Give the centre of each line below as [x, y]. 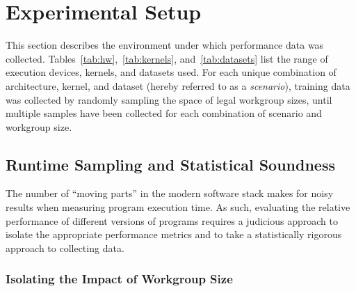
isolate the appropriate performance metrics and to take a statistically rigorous [174, 234]
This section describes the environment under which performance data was [165, 45]
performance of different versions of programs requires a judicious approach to [172, 220]
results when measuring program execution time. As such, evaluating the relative [178, 207]
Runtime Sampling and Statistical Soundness [170, 164]
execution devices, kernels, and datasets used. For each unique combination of [171, 72]
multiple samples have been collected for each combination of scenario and [164, 113]
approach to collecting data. [65, 247]
